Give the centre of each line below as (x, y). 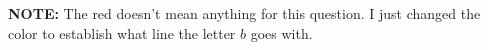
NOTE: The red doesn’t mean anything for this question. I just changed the (244, 13)
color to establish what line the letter (122, 32)
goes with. (281, 32)
